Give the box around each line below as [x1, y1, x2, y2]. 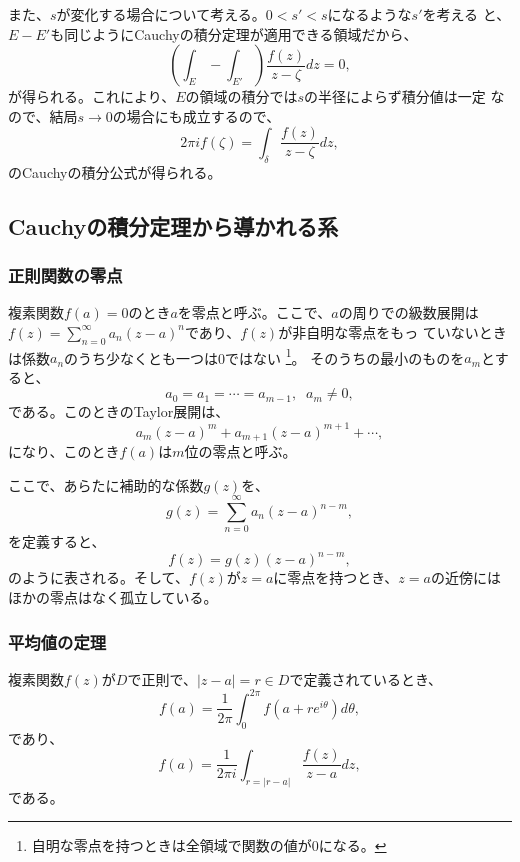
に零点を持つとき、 [273, 567, 399, 588]
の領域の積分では [185, 86, 298, 107]
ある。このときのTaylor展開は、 [21, 401, 230, 422]
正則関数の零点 [8, 262, 123, 287]
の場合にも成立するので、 [112, 105, 281, 126]
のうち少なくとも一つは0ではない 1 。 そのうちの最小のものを [64, 344, 465, 368]
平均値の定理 [8, 629, 107, 654]
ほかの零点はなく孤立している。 [8, 587, 218, 608]
